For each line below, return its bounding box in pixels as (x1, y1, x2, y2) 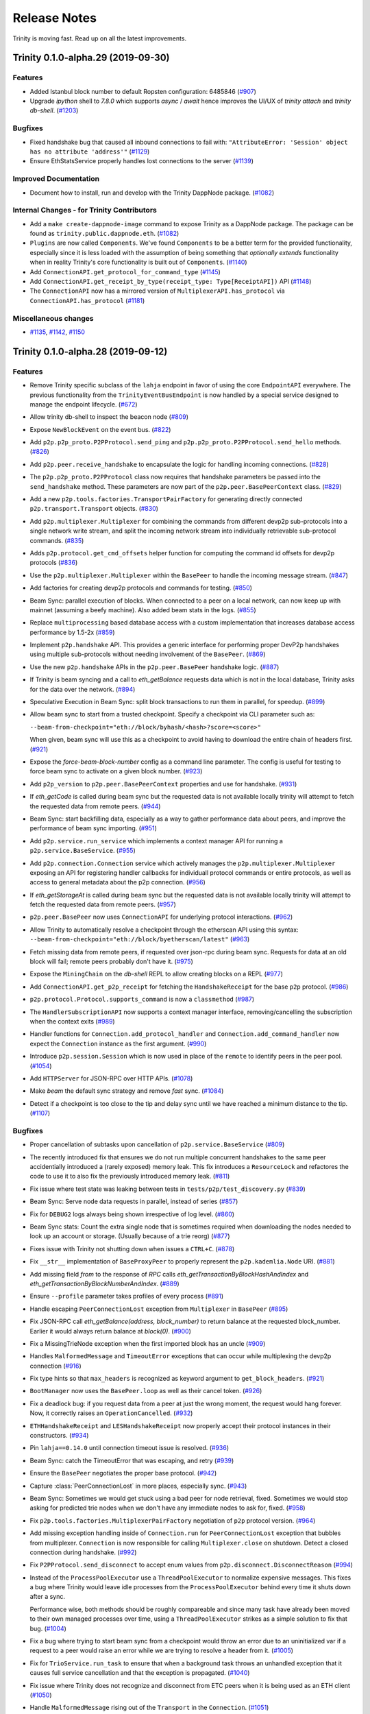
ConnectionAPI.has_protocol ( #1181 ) (29, 296, 145, 304)
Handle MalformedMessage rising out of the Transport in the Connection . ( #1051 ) (29, 1704, 269, 1712)
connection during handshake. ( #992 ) (29, 1548, 137, 1556)
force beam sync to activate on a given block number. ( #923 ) (29, 767, 203, 775)
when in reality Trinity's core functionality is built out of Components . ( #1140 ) (29, 258, 247, 267)
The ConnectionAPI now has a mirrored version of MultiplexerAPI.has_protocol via (29, 287, 285, 295)
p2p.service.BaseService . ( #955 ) (29, 847, 136, 855)
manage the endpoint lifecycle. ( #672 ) (29, 400, 138, 408)
